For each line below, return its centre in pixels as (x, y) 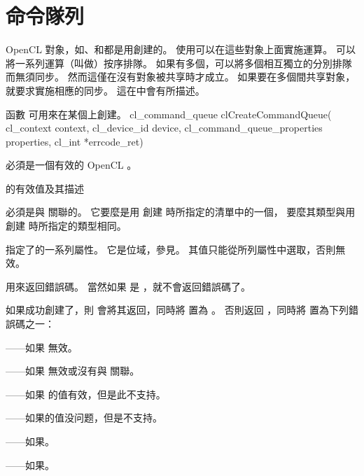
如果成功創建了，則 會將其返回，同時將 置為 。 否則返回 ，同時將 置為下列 (177, 310)
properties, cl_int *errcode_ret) (75, 141)
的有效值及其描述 (45, 188)
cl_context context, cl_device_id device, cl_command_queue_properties (164, 128)
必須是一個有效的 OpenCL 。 (71, 165)
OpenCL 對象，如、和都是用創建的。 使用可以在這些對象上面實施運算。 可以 (181, 49)
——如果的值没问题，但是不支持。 (84, 418)
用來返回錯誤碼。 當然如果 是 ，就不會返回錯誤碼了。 (128, 286)
